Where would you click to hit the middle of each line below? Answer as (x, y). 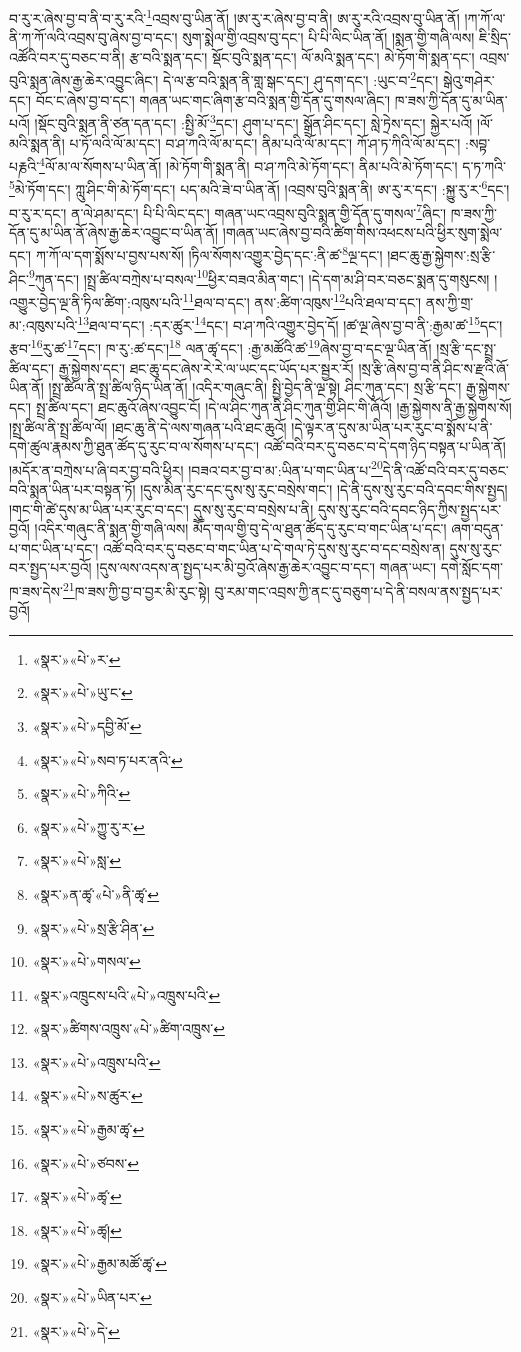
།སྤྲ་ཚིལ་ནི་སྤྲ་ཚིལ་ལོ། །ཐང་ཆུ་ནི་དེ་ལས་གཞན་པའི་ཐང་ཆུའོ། (148, 426)
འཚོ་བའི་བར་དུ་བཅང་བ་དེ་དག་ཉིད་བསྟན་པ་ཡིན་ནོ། (384, 446)
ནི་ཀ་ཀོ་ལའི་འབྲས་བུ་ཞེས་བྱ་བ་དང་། (93, 37)
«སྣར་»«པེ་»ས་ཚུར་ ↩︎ (87, 1095)
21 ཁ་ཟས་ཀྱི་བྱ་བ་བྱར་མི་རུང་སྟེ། (136, 589)
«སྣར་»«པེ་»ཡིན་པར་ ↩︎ (92, 1297)
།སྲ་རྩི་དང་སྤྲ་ (466, 348)
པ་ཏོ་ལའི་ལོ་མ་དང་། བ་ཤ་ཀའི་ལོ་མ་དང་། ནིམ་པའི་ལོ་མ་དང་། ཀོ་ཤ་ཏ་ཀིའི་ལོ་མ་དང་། (265, 142)
